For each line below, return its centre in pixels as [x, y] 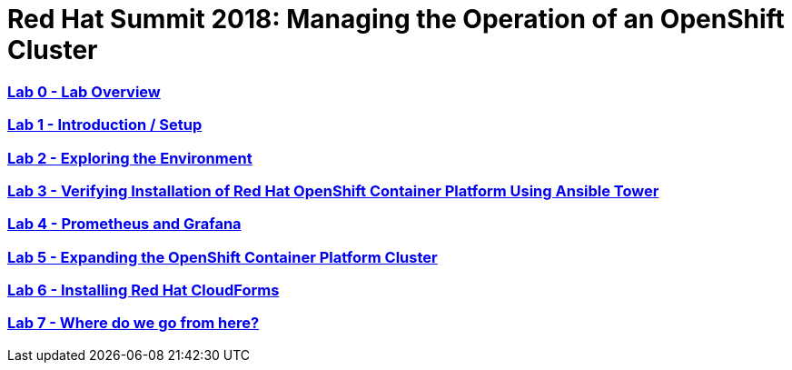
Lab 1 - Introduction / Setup [105, 125]
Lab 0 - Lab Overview [84, 91]
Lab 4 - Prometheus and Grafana [124, 224]
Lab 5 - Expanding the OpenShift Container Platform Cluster [223, 257]
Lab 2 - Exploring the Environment [130, 158]
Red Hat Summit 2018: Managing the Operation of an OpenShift [396, 19]
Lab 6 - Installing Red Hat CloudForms [144, 290]
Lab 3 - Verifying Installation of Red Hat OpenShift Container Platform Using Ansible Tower [333, 190]
